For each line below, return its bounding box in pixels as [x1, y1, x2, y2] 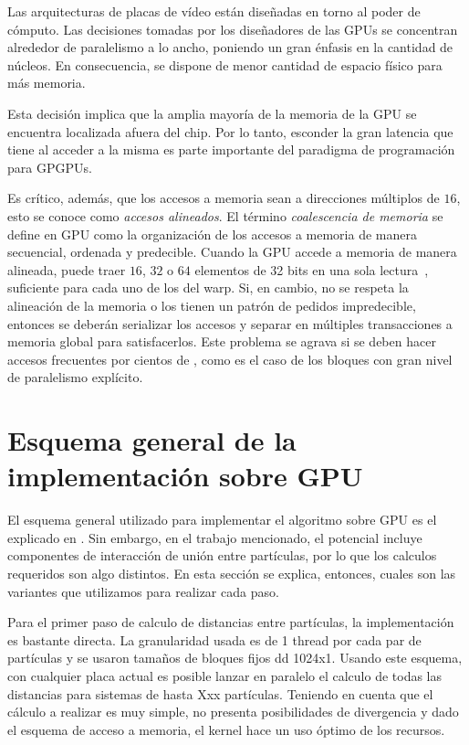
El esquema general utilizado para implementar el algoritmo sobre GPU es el [7, 510, 437, 529]
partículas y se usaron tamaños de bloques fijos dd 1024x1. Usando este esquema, [7, 648, 463, 667]
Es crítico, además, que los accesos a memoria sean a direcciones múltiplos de [7, 188, 440, 208]
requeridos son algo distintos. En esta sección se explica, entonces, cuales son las [7, 563, 456, 582]
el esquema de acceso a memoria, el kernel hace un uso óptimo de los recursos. [7, 719, 445, 739]
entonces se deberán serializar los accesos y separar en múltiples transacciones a [7, 314, 453, 333]
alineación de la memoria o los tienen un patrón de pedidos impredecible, [7, 295, 416, 314]
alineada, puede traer [7, 260, 126, 279]
